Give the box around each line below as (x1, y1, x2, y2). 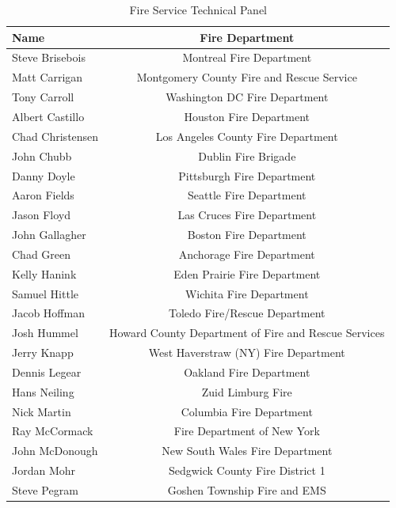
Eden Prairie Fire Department (173, 265, 321, 282)
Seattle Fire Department (188, 187, 307, 203)
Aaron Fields (12, 187, 74, 203)
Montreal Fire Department (182, 49, 312, 66)
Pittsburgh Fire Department (178, 167, 316, 184)
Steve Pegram (12, 482, 78, 498)
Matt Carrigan (12, 69, 83, 85)
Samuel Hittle (12, 285, 78, 301)
